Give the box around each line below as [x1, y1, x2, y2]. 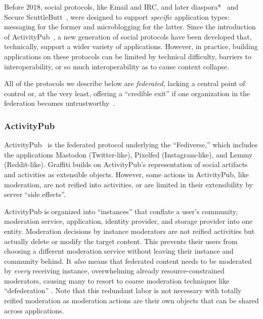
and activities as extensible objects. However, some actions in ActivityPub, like [4, 169, 249, 179]
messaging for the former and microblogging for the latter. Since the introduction [4, 21, 256, 32]
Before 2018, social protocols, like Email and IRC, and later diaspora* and [4, 2, 239, 12]
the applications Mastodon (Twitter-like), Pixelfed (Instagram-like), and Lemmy [4, 149, 253, 159]
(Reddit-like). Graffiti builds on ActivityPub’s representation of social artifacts [4, 159, 248, 170]
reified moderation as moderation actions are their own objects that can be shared [4, 295, 259, 306]
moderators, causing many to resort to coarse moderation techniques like [4, 275, 230, 286]
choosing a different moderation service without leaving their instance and [4, 246, 234, 256]
